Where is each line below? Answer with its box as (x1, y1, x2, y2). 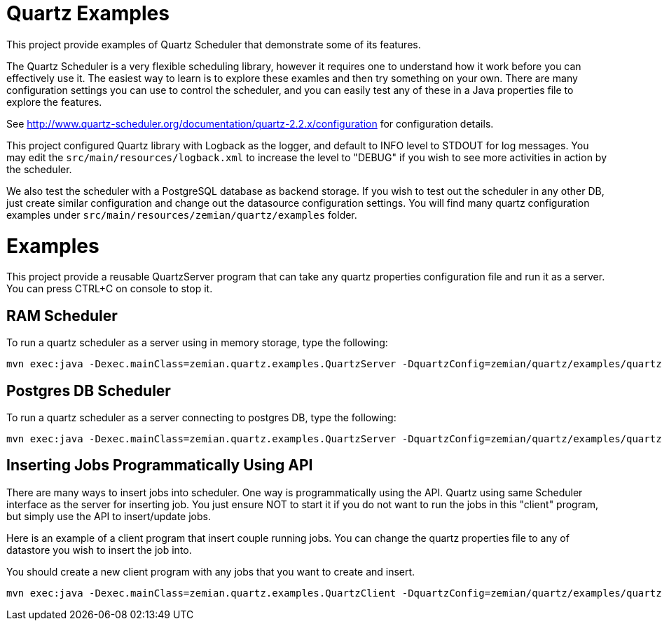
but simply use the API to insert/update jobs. (6, 510, 211, 522)
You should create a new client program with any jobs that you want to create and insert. (6, 565, 415, 578)
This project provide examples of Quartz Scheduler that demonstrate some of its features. (6, 38, 421, 50)
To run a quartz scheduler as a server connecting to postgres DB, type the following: (6, 411, 396, 423)
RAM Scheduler (6, 306, 118, 325)
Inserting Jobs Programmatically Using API (6, 456, 313, 475)
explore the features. (6, 95, 102, 108)
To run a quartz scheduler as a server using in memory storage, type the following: (6, 336, 388, 349)
